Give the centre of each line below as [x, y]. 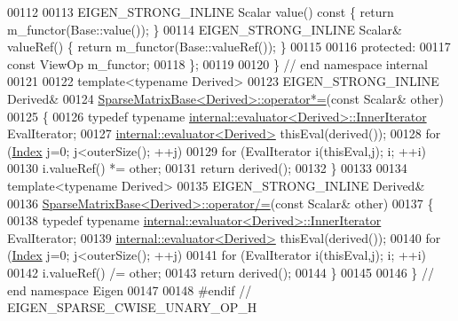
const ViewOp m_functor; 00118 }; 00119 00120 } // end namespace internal [217, 63]
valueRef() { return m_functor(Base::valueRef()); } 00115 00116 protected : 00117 [229, 47]
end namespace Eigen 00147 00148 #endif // [130, 290]
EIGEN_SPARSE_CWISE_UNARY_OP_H [132, 307]
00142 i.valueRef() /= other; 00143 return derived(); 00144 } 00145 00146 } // [221, 272]
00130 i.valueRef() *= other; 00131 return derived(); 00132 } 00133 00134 [207, 168]
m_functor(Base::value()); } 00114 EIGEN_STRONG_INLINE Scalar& [205, 29]
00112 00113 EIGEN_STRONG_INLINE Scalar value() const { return [201, 12]
